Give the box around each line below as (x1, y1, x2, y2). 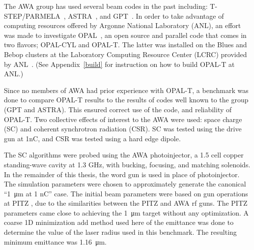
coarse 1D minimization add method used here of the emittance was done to (4, 217, 234, 227)
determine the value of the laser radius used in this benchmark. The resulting (4, 227, 237, 237)
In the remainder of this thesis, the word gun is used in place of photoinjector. (4, 169, 240, 179)
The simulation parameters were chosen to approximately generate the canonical (4, 179, 246, 189)
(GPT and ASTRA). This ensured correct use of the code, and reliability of (4, 104, 232, 114)
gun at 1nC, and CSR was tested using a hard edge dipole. (4, 133, 181, 143)
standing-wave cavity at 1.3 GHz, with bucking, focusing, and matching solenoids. (4, 159, 251, 169)
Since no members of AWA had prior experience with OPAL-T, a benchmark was (4, 85, 249, 95)
